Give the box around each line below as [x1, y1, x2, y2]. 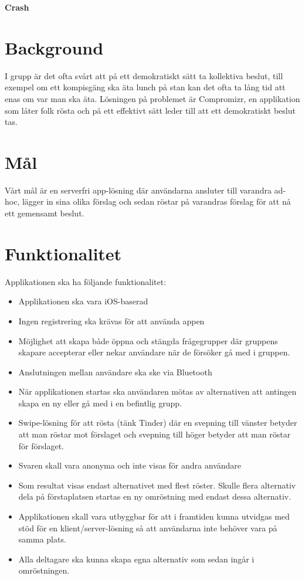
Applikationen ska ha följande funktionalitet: [5, 275, 167, 287]
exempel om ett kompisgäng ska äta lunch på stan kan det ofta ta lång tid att [5, 81, 286, 93]
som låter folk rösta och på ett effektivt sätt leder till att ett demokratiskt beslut [5, 104, 296, 116]
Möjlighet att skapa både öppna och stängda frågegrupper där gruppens [18, 334, 278, 347]
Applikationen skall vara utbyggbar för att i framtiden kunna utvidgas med [18, 510, 290, 523]
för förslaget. [18, 439, 64, 452]
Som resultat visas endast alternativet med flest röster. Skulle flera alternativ [18, 479, 296, 491]
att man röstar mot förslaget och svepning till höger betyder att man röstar [18, 428, 291, 440]
